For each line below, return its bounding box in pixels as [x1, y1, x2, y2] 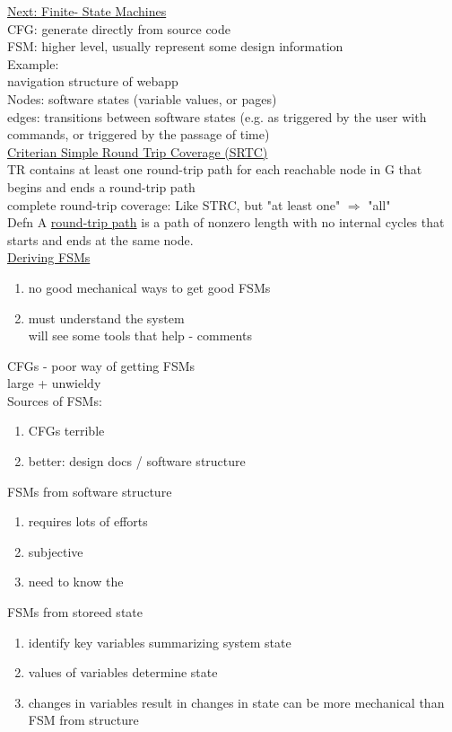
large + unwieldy [7, 374, 101, 392]
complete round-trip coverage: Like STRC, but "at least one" [7, 195, 341, 214]
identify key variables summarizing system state [28, 632, 291, 651]
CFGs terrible [28, 421, 105, 440]
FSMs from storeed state [7, 603, 143, 622]
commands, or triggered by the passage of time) [7, 125, 270, 144]
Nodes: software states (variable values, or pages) [7, 89, 277, 108]
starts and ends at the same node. [7, 230, 194, 249]
